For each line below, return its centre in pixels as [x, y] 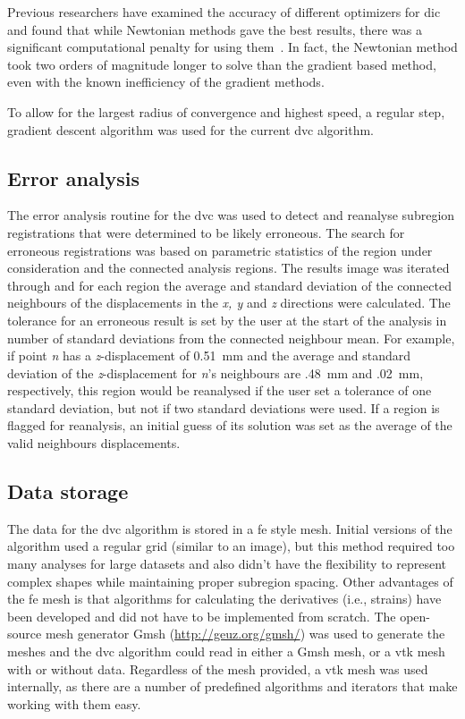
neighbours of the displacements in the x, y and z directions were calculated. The [229, 303]
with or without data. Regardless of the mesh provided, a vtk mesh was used [218, 668]
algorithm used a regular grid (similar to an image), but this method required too [231, 546]
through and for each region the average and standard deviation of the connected [229, 285]
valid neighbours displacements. [94, 443]
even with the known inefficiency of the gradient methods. [166, 82]
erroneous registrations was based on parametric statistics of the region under [220, 250]
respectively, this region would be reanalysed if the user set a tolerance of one [220, 390]
